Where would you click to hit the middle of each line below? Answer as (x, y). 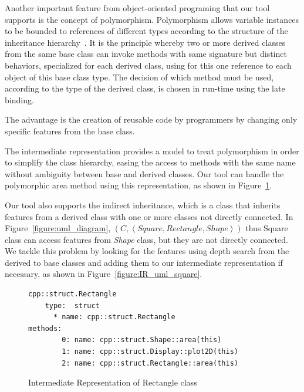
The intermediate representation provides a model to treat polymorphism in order (152, 151)
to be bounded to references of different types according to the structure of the (146, 31)
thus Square (267, 228)
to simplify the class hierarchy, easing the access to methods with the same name (150, 162)
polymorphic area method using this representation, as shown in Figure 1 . (139, 185)
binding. (19, 99)
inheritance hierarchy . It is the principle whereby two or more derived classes (145, 42)
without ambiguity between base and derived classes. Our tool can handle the (144, 173)
